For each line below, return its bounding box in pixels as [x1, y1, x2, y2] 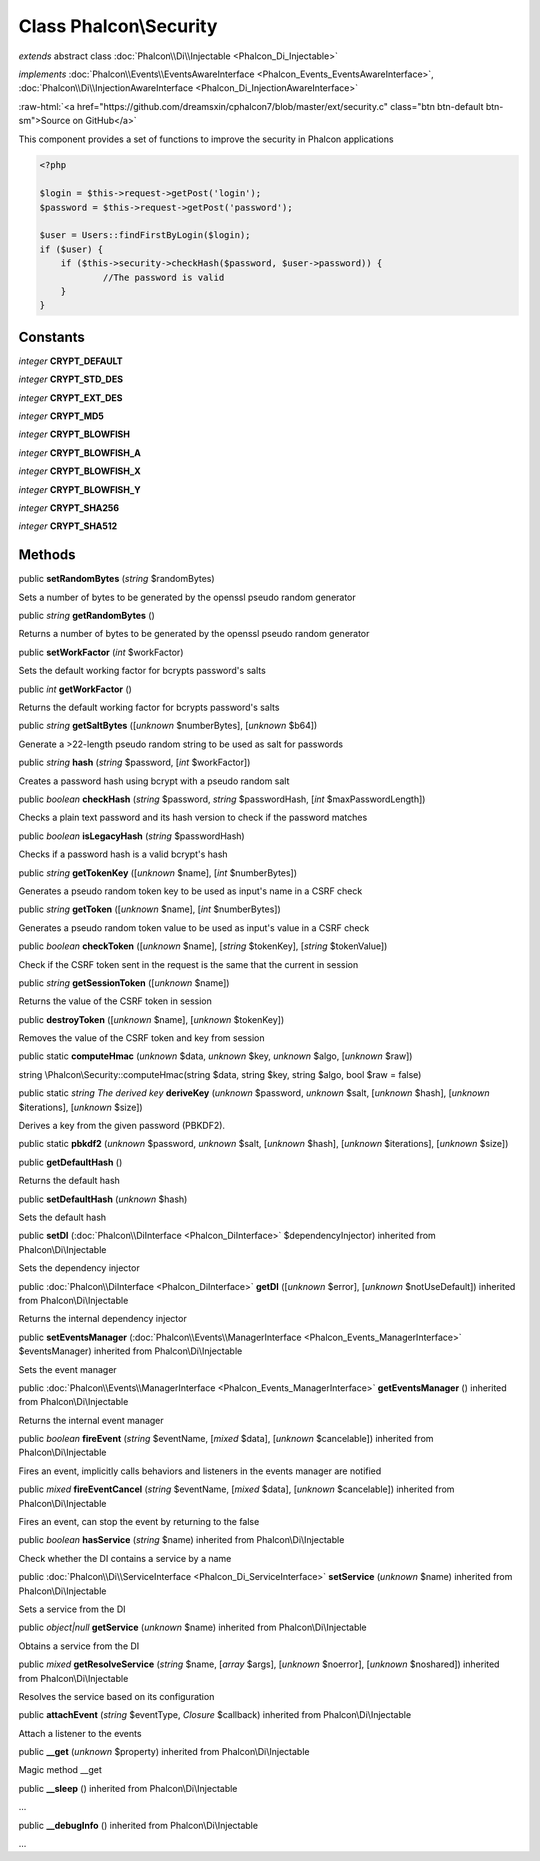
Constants [18, 328, 85, 345]
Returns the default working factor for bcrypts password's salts [18, 701, 280, 714]
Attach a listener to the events [18, 1727, 142, 1739]
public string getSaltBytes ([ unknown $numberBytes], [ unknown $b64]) [18, 720, 318, 732]
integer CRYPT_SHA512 [18, 520, 118, 532]
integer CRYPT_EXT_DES [18, 391, 123, 404]
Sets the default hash [18, 1211, 107, 1223]
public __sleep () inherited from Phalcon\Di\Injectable [18, 1782, 238, 1794]
